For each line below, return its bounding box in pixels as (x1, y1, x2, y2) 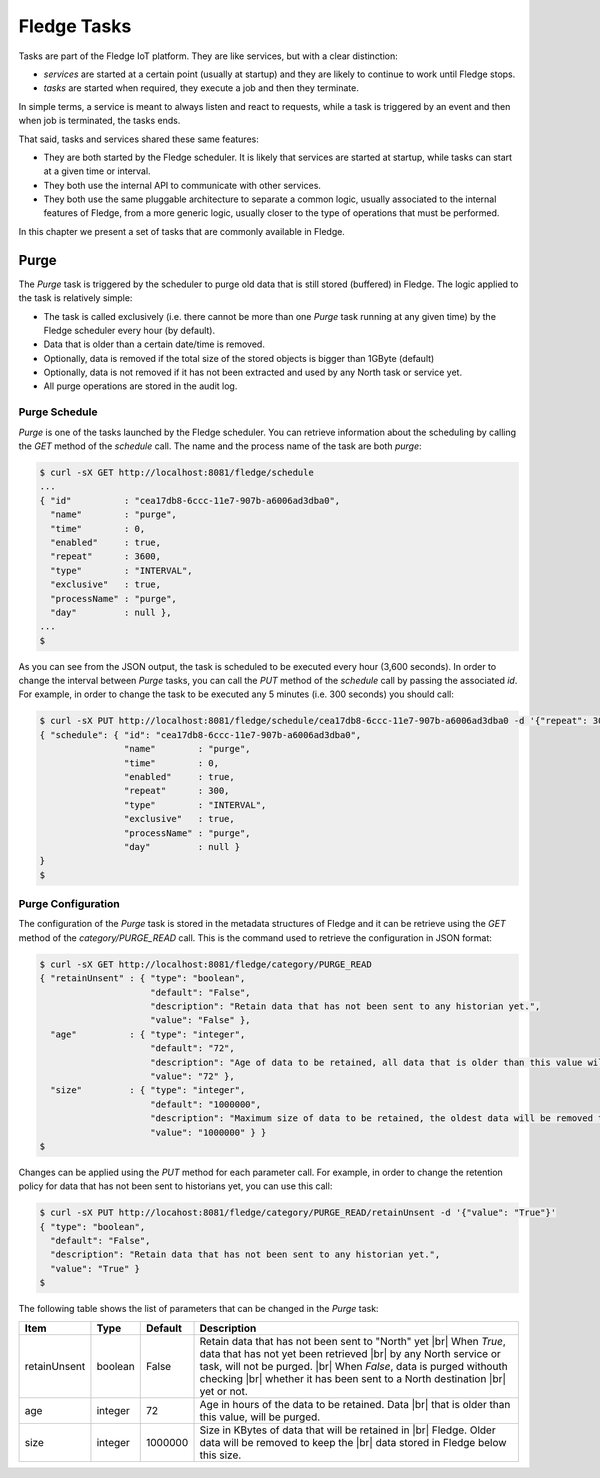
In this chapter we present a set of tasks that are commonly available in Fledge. (18, 225, 345, 237)
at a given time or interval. (43, 165, 151, 177)
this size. (199, 1448, 242, 1462)
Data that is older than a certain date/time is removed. (43, 338, 265, 350)
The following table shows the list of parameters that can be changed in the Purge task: (18, 1303, 379, 1315)
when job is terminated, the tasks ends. (18, 115, 181, 127)
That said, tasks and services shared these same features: (18, 133, 259, 145)
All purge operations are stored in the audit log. (43, 380, 238, 392)
